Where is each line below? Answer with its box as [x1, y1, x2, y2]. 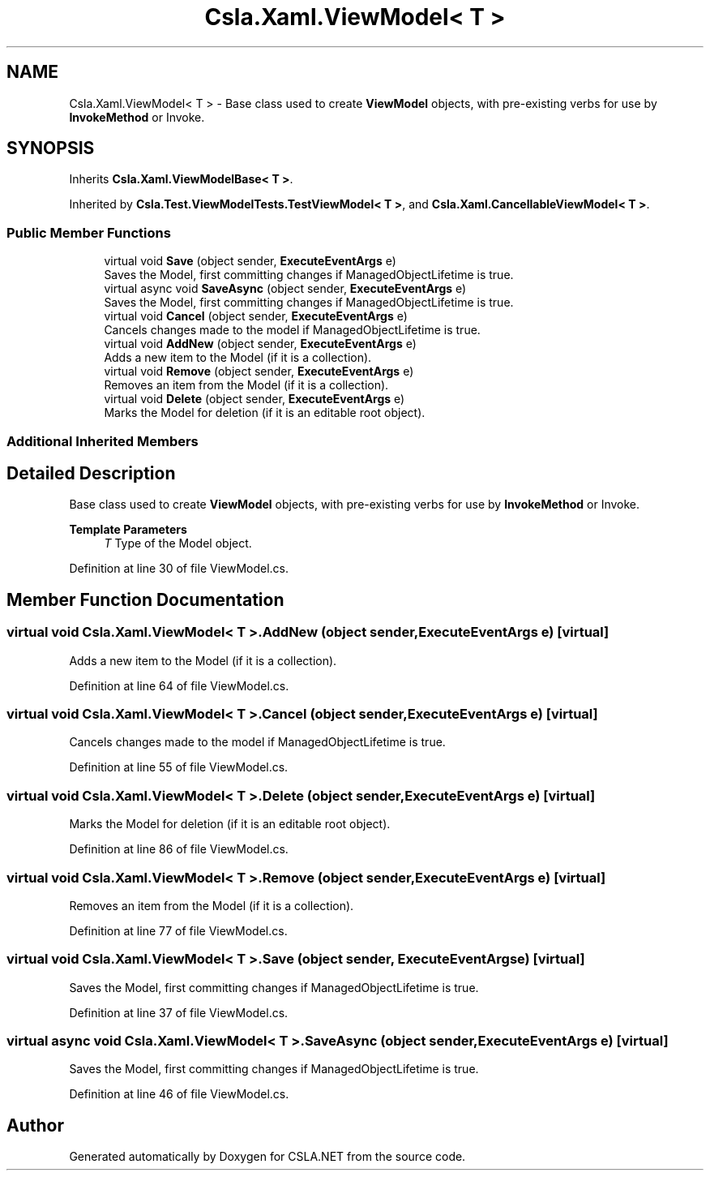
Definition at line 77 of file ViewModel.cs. [69, 923, 288, 938]
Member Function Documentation [6, 589, 284, 610]
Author [6, 1115, 64, 1136]
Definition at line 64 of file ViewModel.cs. [69, 678, 289, 693]
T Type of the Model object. [104, 536, 252, 551]
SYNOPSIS [6, 138, 95, 159]
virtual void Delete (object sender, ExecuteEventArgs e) [104, 392, 405, 406]
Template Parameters [69, 522, 187, 537]
